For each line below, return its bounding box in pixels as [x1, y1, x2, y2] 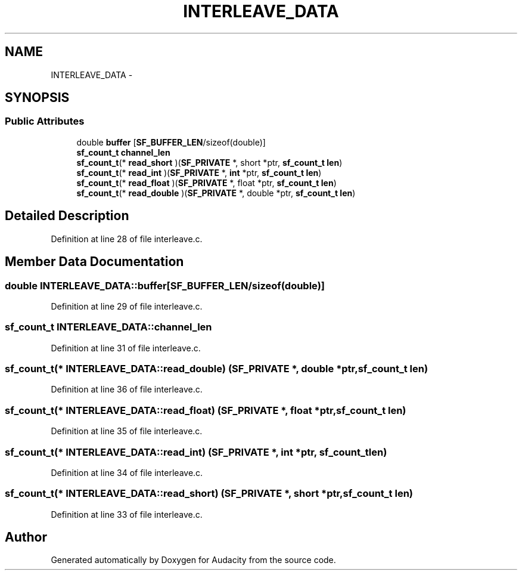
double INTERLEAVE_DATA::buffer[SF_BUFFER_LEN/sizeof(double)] [5, 279, 325, 292]
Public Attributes [5, 115, 85, 128]
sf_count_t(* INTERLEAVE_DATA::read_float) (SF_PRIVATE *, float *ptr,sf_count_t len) [5, 404, 406, 416]
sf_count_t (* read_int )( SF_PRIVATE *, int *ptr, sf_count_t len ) [76, 167, 322, 178]
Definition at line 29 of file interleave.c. [51, 301, 203, 311]
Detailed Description [5, 208, 129, 224]
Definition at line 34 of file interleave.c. [51, 467, 203, 478]
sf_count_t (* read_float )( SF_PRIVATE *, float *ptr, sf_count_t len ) [76, 177, 337, 188]
